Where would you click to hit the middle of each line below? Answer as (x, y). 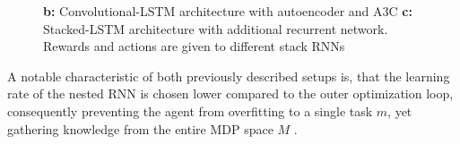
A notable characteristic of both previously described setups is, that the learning (229, 76)
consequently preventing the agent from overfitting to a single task (190, 110)
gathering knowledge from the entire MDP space (140, 128)
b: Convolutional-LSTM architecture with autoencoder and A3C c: (228, 11)
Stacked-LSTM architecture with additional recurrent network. (216, 28)
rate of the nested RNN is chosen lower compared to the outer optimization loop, (230, 93)
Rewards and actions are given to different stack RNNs (194, 46)
